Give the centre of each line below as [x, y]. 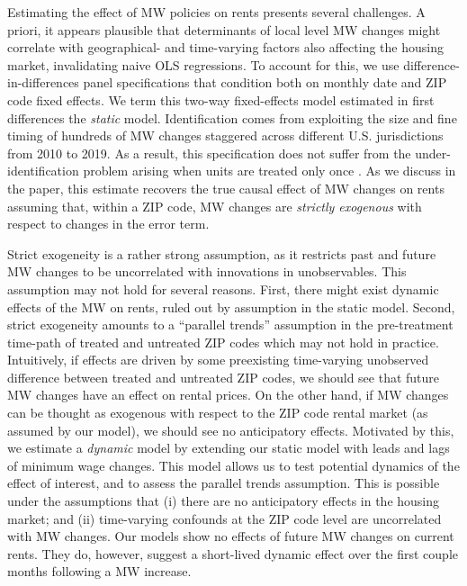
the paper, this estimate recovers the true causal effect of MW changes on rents [226, 188]
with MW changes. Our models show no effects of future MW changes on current [231, 536]
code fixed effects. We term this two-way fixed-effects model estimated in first [221, 99]
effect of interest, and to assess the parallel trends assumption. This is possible [224, 483]
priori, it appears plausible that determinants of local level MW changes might [224, 29]
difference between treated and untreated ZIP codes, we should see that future [224, 377]
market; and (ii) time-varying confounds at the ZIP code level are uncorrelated [225, 518]
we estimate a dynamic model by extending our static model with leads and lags [229, 448]
